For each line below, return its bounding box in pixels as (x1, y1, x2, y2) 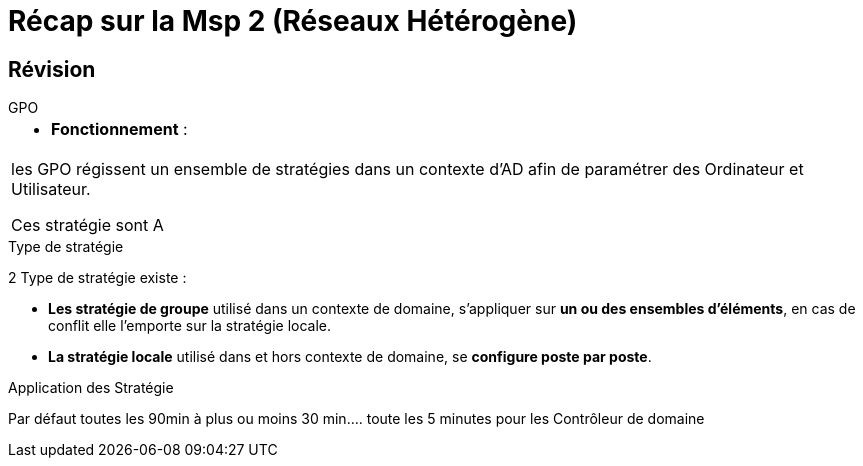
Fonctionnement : (51, 119, 188, 140)
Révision (8, 56, 96, 82)
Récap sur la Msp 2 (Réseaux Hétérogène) (8, 4, 578, 38)
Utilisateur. (11, 179, 91, 200)
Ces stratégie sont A (11, 215, 164, 236)
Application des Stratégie (8, 379, 174, 397)
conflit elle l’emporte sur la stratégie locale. (48, 317, 331, 335)
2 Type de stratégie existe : (8, 269, 187, 287)
